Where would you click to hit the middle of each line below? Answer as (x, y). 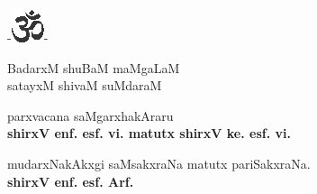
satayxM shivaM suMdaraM (85, 85)
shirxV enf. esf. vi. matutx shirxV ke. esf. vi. (149, 133)
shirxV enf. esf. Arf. (71, 181)
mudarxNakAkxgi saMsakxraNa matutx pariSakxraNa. (159, 163)
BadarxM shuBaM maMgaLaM (94, 67)
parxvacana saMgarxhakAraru (91, 115)
